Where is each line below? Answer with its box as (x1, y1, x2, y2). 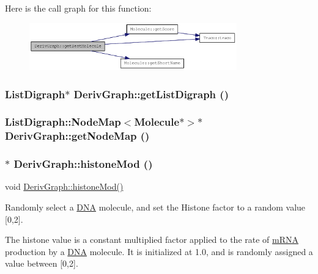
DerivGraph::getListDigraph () (73, 86, 229, 101)
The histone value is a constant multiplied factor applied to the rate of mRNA (5, 233, 298, 246)
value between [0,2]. (5, 257, 78, 270)
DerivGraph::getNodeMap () (5, 128, 150, 143)
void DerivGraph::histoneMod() (5, 180, 124, 193)
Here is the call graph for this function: (5, 2, 152, 14)
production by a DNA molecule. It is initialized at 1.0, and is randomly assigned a (5, 245, 313, 258)
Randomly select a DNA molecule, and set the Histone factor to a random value (5, 201, 306, 214)
